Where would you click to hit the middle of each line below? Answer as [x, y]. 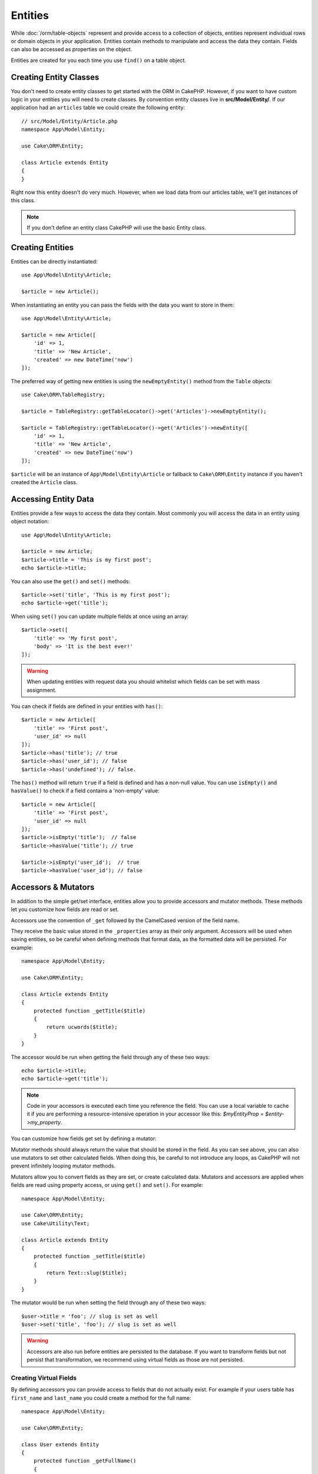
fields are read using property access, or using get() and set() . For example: [107, 1185]
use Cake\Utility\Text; [56, 1223]
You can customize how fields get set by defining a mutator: [84, 1139]
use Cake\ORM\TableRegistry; [63, 395]
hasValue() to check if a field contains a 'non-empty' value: [85, 791]
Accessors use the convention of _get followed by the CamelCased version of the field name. [125, 920]
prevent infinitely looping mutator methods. [63, 1166]
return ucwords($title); [82, 1027]
